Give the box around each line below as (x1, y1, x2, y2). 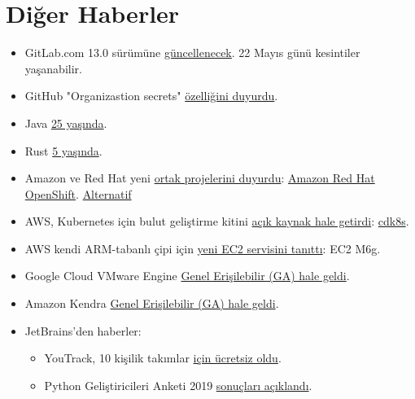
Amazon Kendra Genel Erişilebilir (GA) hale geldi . (24, 295, 279, 312)
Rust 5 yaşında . (24, 142, 103, 159)
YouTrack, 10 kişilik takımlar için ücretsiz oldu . (44, 349, 282, 366)
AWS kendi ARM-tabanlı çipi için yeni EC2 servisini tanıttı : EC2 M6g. (24, 239, 381, 256)
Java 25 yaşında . (24, 114, 107, 131)
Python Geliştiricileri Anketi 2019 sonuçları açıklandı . (44, 376, 312, 393)
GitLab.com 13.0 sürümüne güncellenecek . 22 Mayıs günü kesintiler (24, 44, 360, 61)
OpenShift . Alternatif (24, 185, 132, 202)
